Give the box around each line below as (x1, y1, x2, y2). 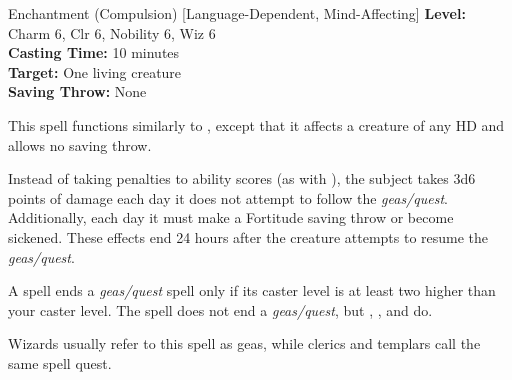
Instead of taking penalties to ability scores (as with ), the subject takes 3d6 (8, 168, 476, 189)
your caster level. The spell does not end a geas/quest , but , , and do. (8, 299, 433, 320)
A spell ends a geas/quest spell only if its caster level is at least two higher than (8, 280, 496, 301)
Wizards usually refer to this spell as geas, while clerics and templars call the (8, 333, 481, 354)
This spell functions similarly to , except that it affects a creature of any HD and (8, 114, 505, 135)
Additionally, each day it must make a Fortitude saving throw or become (8, 207, 454, 228)
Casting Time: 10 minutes (8, 42, 180, 63)
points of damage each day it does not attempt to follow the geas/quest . (8, 187, 448, 208)
